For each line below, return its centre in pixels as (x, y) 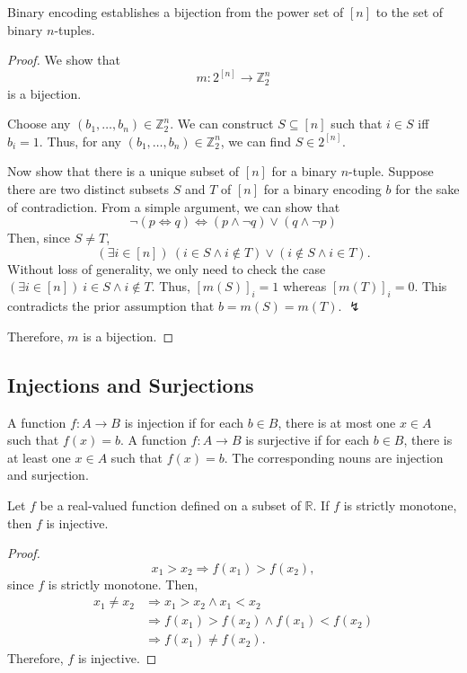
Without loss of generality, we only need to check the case (167, 268)
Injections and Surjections (131, 384)
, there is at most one (337, 422)
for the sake (427, 189)
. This (431, 286)
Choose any (39, 124)
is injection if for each (184, 422)
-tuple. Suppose (391, 171)
